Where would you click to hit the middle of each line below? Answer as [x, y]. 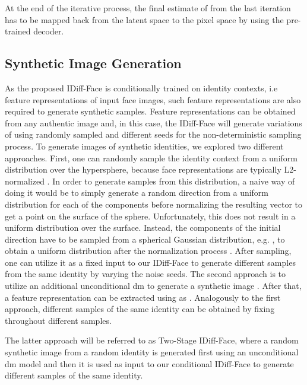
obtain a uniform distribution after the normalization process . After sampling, [148, 251]
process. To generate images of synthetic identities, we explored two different [144, 146]
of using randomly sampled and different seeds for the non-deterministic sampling [153, 134]
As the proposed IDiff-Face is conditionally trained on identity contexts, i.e [141, 87]
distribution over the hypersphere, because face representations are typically [143, 169]
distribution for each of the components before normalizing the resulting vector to [153, 204]
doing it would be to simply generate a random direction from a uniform [137, 192]
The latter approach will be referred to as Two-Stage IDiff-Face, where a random [152, 340]
